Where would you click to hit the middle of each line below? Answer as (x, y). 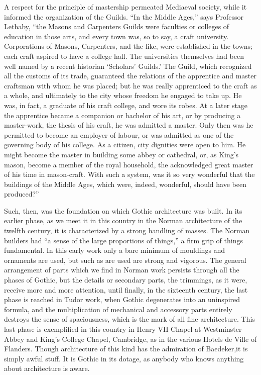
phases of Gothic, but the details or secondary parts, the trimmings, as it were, (126, 280)
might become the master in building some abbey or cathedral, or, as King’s (121, 154)
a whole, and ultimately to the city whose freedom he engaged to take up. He (123, 95)
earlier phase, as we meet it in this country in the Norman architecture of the (123, 220)
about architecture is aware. (47, 368)
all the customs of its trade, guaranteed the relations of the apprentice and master (130, 76)
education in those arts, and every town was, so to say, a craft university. (116, 36)
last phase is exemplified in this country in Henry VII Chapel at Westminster (123, 329)
